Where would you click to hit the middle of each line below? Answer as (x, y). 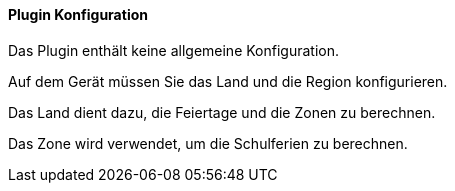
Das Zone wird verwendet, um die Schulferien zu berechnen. (208, 143)
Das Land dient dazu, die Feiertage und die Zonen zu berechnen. (222, 112)
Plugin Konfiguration (78, 14)
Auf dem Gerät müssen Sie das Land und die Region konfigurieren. (228, 81)
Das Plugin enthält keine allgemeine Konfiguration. (173, 50)
